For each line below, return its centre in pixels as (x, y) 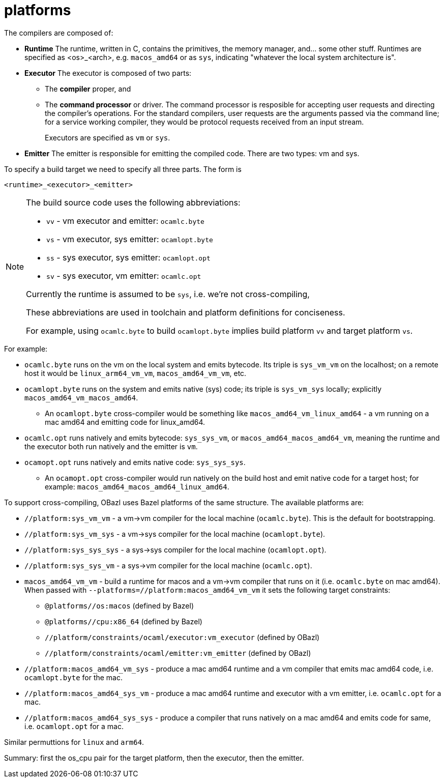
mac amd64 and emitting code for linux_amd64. (125, 422)
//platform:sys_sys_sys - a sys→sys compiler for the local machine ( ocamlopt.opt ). (175, 549)
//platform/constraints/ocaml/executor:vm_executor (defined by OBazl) (182, 637)
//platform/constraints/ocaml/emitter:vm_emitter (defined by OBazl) (178, 653)
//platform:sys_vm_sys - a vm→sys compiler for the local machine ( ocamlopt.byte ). (175, 534)
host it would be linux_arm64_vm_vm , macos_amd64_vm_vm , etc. (136, 373)
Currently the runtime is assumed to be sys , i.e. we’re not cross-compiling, (168, 294)
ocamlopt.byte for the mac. (74, 677)
